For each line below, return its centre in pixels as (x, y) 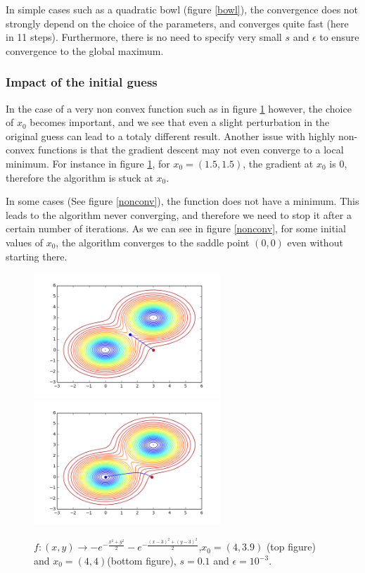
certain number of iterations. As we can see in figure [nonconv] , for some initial (176, 228)
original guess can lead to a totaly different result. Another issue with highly (171, 136)
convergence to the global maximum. (85, 50)
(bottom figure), (142, 560)
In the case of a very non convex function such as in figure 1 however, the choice (179, 108)
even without (315, 242)
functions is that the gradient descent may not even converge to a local (191, 150)
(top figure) (291, 547)
